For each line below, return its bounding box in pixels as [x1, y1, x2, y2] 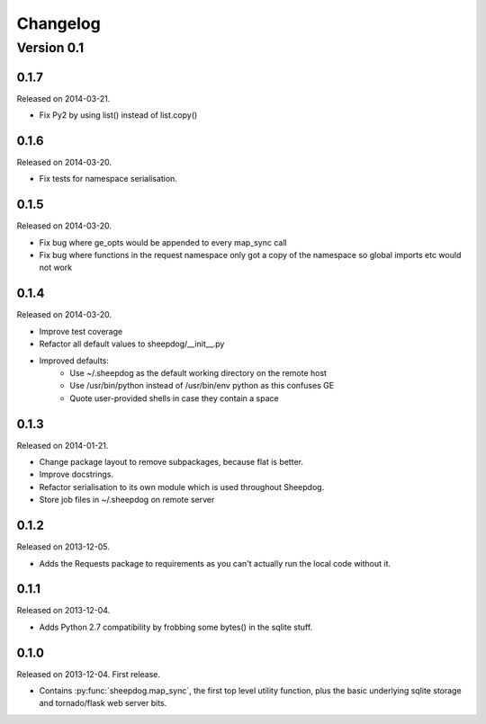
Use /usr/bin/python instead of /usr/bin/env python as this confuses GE [69, 380, 335, 391]
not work [39, 262, 72, 273]
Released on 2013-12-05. [16, 541, 110, 552]
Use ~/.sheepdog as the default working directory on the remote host [69, 367, 328, 378]
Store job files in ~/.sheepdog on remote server [39, 495, 215, 505]
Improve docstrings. [39, 469, 114, 480]
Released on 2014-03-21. [16, 93, 111, 103]
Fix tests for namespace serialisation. [39, 174, 177, 184]
